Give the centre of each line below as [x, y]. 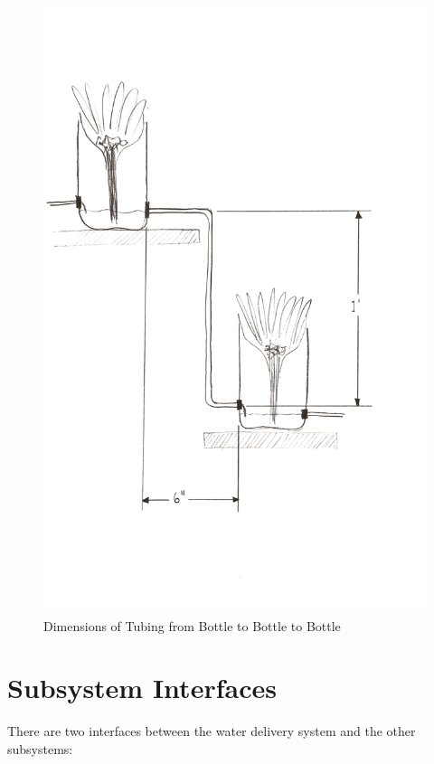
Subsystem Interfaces [142, 688]
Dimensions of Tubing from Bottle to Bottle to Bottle [192, 625]
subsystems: [40, 748]
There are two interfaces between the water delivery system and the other [212, 731]
